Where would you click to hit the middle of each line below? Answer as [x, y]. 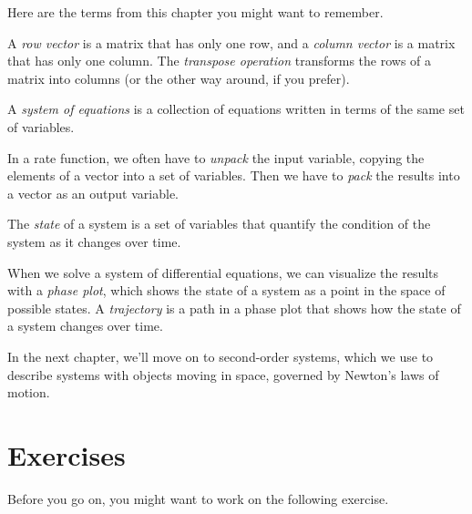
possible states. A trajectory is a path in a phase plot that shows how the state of [234, 308]
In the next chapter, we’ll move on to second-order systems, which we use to [221, 356]
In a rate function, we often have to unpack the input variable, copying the [216, 157]
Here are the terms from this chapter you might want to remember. [195, 12]
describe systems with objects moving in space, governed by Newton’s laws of [223, 374]
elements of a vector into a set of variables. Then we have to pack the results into [234, 175]
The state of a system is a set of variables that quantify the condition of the [219, 224]
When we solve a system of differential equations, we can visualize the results [223, 272]
